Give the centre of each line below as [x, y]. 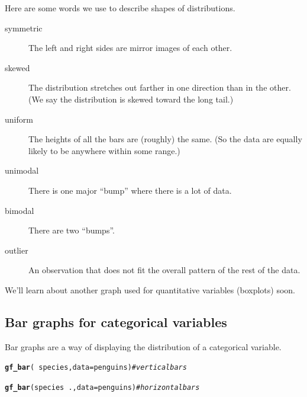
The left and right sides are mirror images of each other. [130, 48]
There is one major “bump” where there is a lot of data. [130, 190]
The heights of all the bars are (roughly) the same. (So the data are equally [165, 139]
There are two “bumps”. [72, 230]
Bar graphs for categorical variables [116, 321]
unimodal [22, 170]
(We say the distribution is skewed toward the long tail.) [131, 99]
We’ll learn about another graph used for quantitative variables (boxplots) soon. [150, 289]
